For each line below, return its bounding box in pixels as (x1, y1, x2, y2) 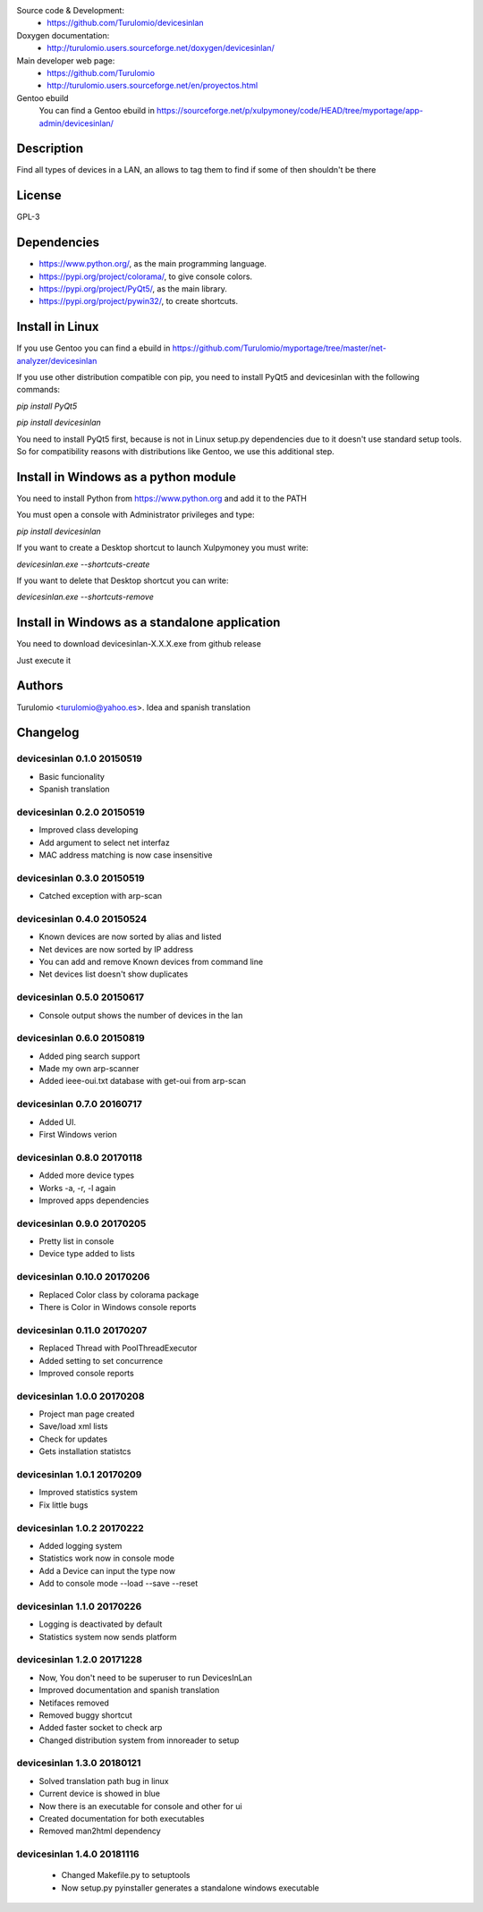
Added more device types (38, 1170, 134, 1180)
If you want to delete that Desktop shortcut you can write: (16, 575, 229, 586)
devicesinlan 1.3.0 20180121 (16, 1757, 141, 1770)
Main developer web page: (16, 55, 115, 66)
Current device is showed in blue (38, 1789, 161, 1799)
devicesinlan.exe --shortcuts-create (16, 559, 150, 570)
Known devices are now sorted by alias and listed (38, 931, 222, 943)
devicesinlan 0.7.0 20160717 (16, 1098, 142, 1111)
